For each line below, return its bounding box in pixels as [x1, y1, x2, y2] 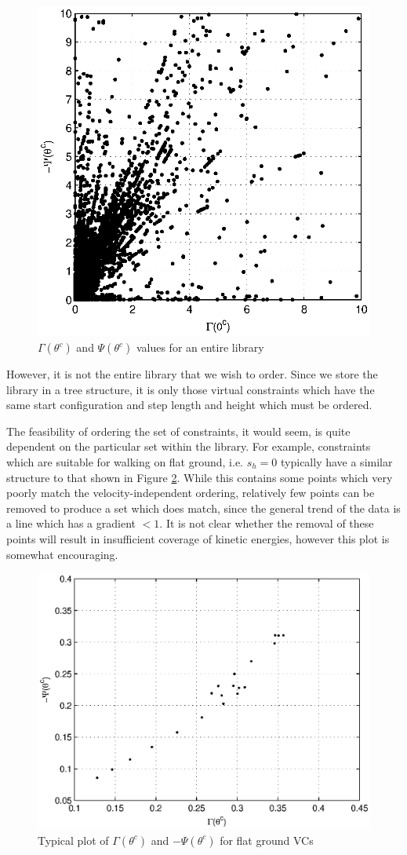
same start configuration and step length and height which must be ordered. [6, 396, 372, 413]
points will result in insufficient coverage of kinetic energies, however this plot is [6, 530, 390, 546]
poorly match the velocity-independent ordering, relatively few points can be [6, 484, 375, 501]
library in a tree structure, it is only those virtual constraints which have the [6, 381, 375, 397]
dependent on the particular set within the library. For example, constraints [6, 438, 371, 455]
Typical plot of [38, 831, 109, 848]
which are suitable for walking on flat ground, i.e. [6, 453, 244, 470]
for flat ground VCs [220, 831, 314, 848]
